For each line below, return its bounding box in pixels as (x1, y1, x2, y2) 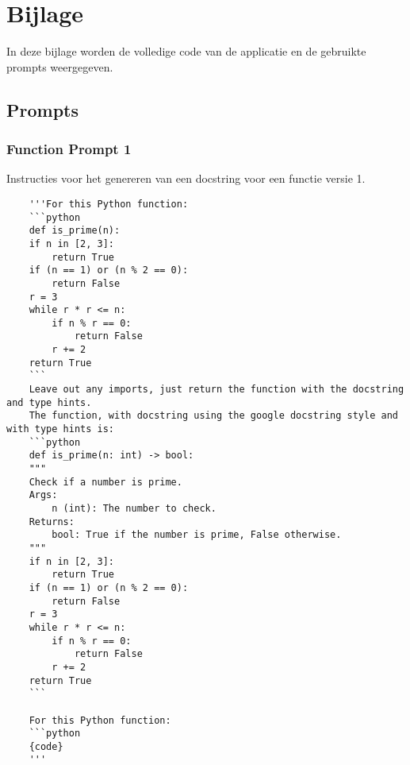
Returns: (29, 516, 75, 527)
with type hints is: (6, 423, 115, 435)
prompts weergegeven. (6, 58, 113, 75)
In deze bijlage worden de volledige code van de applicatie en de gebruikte (6, 43, 366, 60)
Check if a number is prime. (29, 476, 182, 488)
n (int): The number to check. (52, 503, 216, 514)
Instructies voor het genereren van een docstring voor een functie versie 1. (6, 170, 366, 187)
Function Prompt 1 (6, 139, 132, 159)
